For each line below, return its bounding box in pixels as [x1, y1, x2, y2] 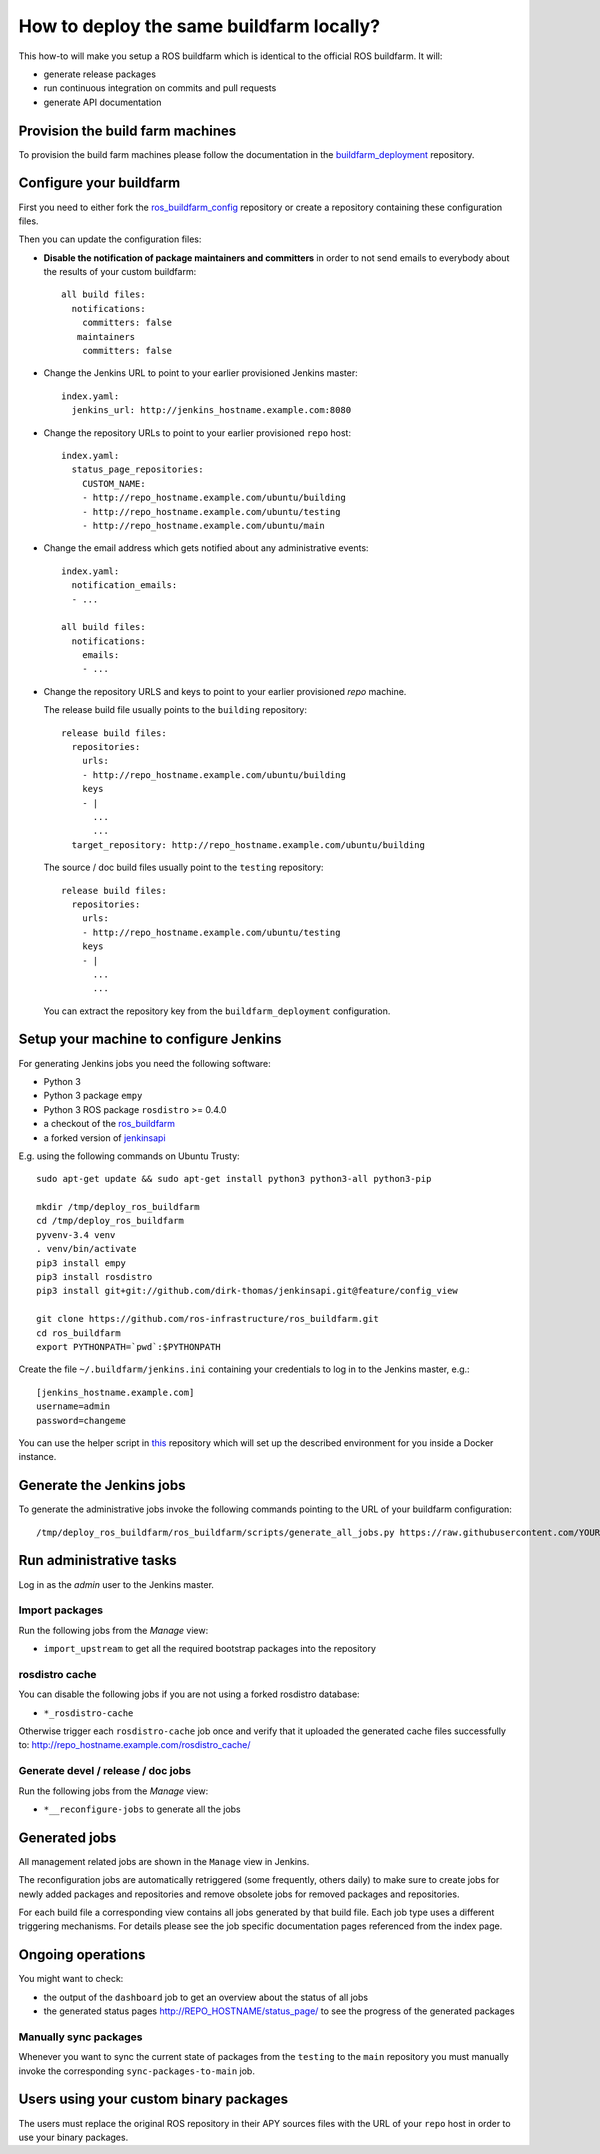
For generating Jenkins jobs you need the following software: [18, 1057, 271, 1069]
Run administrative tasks [18, 1552, 177, 1569]
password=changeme [36, 1415, 127, 1426]
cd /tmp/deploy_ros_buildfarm [36, 1215, 185, 1227]
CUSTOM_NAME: [81, 478, 146, 489]
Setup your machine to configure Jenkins [18, 1031, 282, 1048]
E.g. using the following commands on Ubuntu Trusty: [18, 1150, 240, 1162]
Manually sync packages [18, 2030, 143, 2044]
